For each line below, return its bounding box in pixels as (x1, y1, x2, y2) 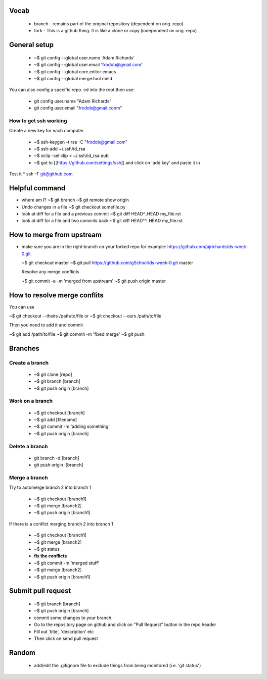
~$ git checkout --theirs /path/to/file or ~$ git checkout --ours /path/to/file (9, 313, 162, 319)
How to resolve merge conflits (9, 291, 104, 299)
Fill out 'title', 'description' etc (34, 628, 94, 634)
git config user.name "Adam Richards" (34, 98, 112, 104)
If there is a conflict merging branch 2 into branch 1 (9, 521, 113, 527)
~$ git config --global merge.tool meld (34, 75, 112, 81)
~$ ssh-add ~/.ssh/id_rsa (34, 146, 86, 152)
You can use (9, 304, 35, 310)
